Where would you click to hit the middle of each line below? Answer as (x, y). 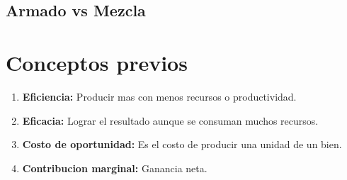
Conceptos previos (97, 62)
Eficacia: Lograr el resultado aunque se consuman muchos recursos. (170, 120)
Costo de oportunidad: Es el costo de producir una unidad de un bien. (182, 144)
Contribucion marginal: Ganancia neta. (115, 168)
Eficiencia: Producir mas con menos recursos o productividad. (159, 96)
